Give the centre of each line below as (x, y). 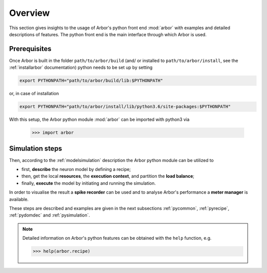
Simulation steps (36, 148)
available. (19, 199)
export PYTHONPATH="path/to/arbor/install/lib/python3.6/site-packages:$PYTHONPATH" (125, 107)
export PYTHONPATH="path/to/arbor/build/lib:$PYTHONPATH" (91, 81)
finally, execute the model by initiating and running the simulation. (89, 183)
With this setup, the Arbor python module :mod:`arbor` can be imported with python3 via (99, 119)
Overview (29, 13)
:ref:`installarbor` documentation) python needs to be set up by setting (81, 67)
